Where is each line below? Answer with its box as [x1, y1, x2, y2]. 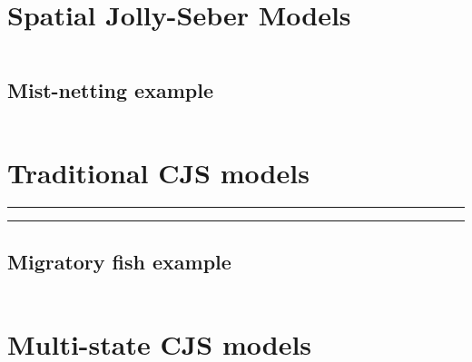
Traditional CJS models [7, 153, 310, 191]
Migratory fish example [7, 247, 231, 275]
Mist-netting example [7, 75, 213, 103]
